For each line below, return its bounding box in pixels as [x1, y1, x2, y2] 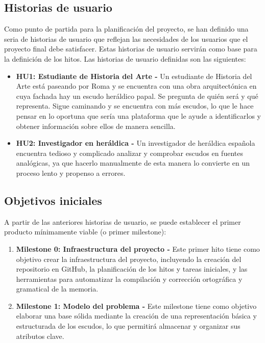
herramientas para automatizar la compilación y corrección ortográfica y [16, 273, 243, 284]
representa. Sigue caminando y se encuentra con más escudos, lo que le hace [16, 100, 254, 111]
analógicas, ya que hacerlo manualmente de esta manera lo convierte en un [16, 157, 250, 168]
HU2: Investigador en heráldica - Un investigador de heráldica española [16, 138, 255, 148]
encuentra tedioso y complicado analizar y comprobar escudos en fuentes [16, 147, 243, 158]
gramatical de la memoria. [16, 283, 99, 294]
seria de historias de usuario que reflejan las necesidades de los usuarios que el [4, 33, 248, 44]
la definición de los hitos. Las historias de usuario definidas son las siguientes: [4, 53, 246, 64]
